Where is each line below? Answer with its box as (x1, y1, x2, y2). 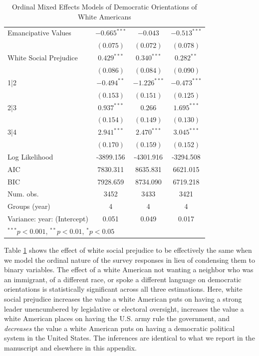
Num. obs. (7, 188, 39, 199)
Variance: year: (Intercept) (7, 213, 88, 224)
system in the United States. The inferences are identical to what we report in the (4, 333, 255, 343)
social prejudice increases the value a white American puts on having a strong (4, 294, 242, 304)
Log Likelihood (7, 151, 53, 162)
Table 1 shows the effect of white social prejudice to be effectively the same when (4, 245, 252, 255)
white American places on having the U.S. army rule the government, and (4, 313, 230, 324)
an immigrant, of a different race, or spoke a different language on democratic (4, 274, 242, 284)
